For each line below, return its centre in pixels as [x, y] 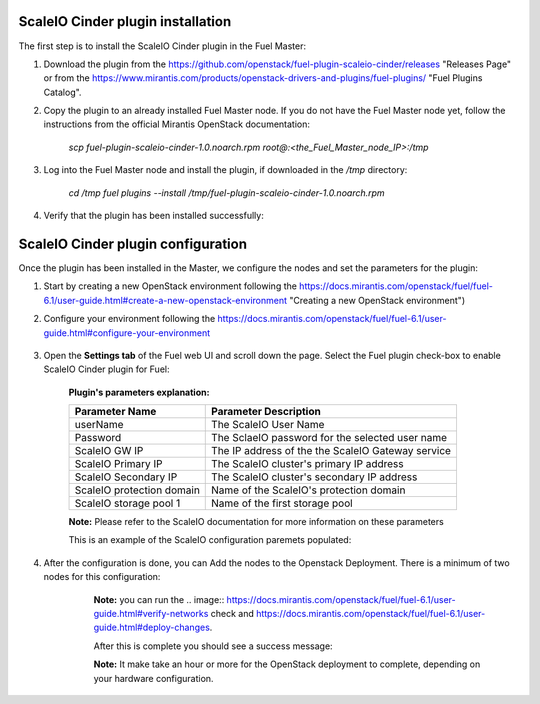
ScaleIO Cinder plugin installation [125, 21]
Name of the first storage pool [282, 503]
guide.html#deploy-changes [151, 627]
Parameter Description [266, 412]
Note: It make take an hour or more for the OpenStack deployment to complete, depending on [287, 664]
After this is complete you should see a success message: [213, 646]
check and [232, 614]
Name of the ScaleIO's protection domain [308, 490]
